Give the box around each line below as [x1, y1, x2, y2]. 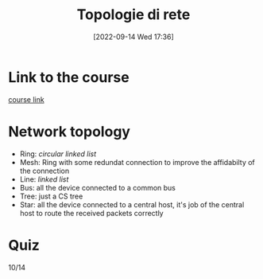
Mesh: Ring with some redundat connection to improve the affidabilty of [19, 157, 256, 167]
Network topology [8, 122, 131, 140]
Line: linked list [19, 174, 69, 184]
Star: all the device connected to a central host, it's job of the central [19, 199, 245, 209]
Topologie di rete [76, 6, 191, 24]
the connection [19, 166, 70, 175]
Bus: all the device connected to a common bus [19, 183, 176, 192]
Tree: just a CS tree [19, 191, 83, 201]
